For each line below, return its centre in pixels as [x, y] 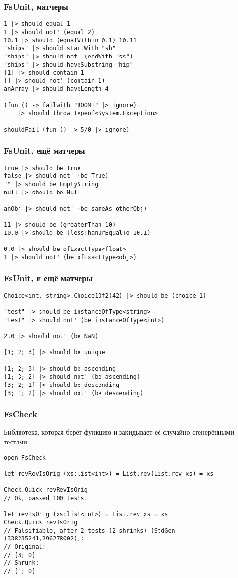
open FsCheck [25, 457]
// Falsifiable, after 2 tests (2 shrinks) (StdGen [89, 530]
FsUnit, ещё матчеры [45, 150]
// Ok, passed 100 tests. [46, 498]
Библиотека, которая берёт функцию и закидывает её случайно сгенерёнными [119, 432]
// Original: [25, 547]
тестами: [17, 442]
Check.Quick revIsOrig [41, 522]
